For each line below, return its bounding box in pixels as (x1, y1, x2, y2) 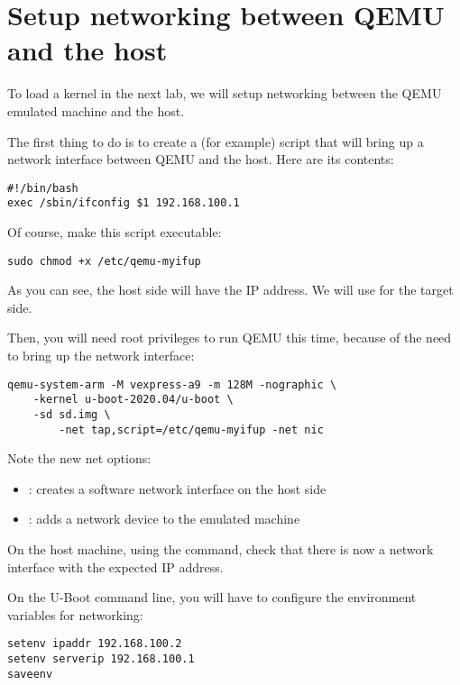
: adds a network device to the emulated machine (28, 509, 300, 528)
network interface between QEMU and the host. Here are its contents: (7, 150, 394, 169)
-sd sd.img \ (32, 407, 111, 421)
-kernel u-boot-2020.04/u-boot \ (32, 393, 234, 406)
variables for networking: (7, 605, 143, 624)
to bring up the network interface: (7, 346, 195, 365)
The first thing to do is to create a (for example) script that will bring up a (7, 132, 424, 151)
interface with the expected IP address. (7, 557, 224, 576)
